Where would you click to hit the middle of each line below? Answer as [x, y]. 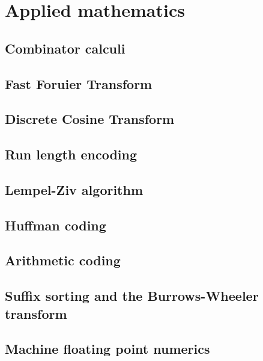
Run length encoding [71, 154]
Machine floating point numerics [107, 349]
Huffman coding [56, 225]
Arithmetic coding [63, 260]
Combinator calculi [65, 48]
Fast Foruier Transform [79, 83]
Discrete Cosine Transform [90, 119]
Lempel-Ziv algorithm [74, 189]
